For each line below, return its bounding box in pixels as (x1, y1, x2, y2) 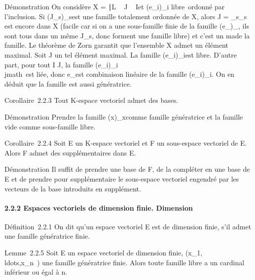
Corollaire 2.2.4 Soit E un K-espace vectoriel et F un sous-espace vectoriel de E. (4, 138, 247, 148)
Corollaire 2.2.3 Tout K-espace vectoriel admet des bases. (4, 95, 179, 105)
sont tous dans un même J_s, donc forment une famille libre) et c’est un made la (4, 30, 250, 40)
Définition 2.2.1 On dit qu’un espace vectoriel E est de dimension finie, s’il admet (4, 221, 252, 231)
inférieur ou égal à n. (4, 267, 68, 277)
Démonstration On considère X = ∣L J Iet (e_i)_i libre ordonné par (4, 1, 225, 11)
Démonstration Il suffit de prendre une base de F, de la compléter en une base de (4, 164, 250, 174)
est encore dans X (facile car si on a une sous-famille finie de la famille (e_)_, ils (4, 21, 249, 31)
